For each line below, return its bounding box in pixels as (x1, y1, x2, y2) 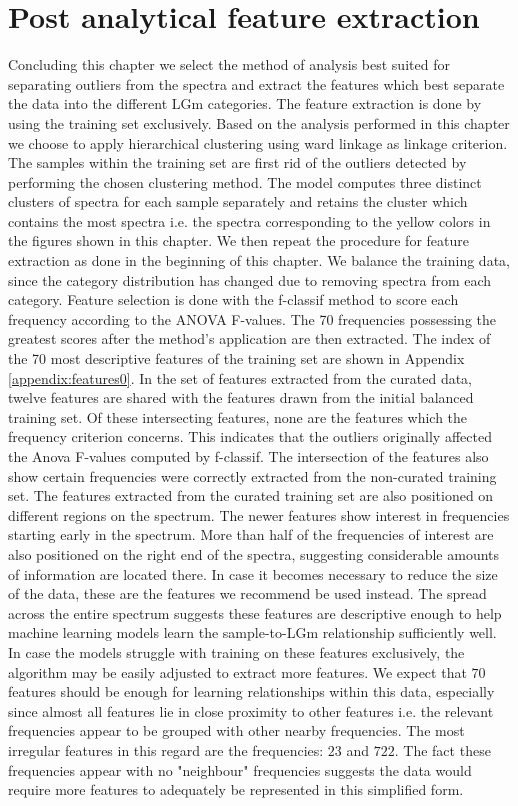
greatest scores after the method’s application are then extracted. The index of (8, 328, 491, 349)
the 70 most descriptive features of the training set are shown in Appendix (8, 348, 465, 369)
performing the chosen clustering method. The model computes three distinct (8, 171, 482, 192)
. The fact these (394, 739, 491, 760)
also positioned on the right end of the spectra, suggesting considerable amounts (8, 543, 500, 564)
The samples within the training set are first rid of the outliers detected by (8, 152, 467, 173)
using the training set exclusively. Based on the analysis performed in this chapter (8, 112, 510, 133)
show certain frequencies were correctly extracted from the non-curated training (8, 465, 497, 486)
